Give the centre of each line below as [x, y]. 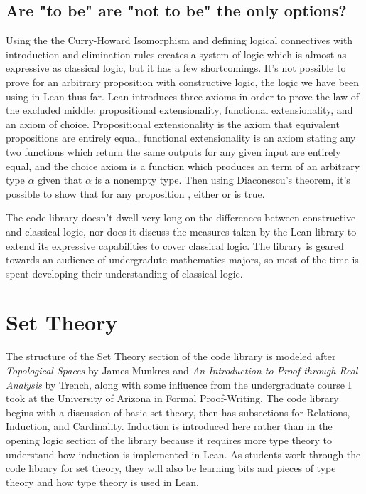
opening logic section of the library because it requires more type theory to [169, 440]
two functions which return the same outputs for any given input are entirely [173, 151]
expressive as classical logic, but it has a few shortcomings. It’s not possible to [176, 68]
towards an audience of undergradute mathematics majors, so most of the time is [182, 259]
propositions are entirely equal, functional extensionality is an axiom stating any [181, 138]
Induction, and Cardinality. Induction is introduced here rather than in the [169, 426]
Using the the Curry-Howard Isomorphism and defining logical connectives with [179, 40]
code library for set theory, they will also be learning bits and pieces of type [171, 468]
